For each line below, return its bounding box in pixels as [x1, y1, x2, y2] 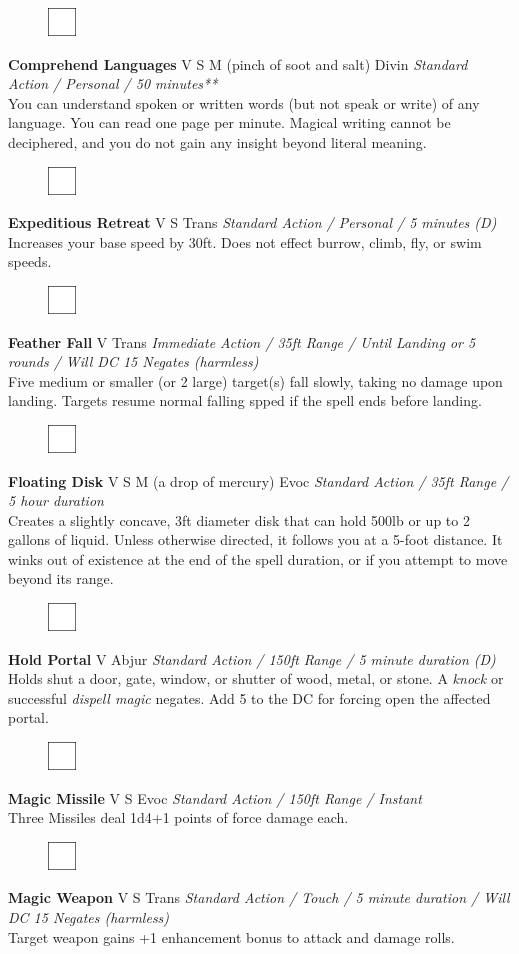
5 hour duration [8, 490, 104, 511]
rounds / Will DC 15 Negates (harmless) [8, 351, 259, 372]
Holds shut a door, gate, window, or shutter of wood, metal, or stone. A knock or [8, 668, 504, 689]
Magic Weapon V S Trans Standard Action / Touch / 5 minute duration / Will [8, 887, 510, 908]
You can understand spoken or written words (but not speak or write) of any [8, 92, 480, 113]
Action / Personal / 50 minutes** [8, 73, 218, 94]
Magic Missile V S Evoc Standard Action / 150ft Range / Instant [8, 787, 422, 808]
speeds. [8, 251, 52, 272]
